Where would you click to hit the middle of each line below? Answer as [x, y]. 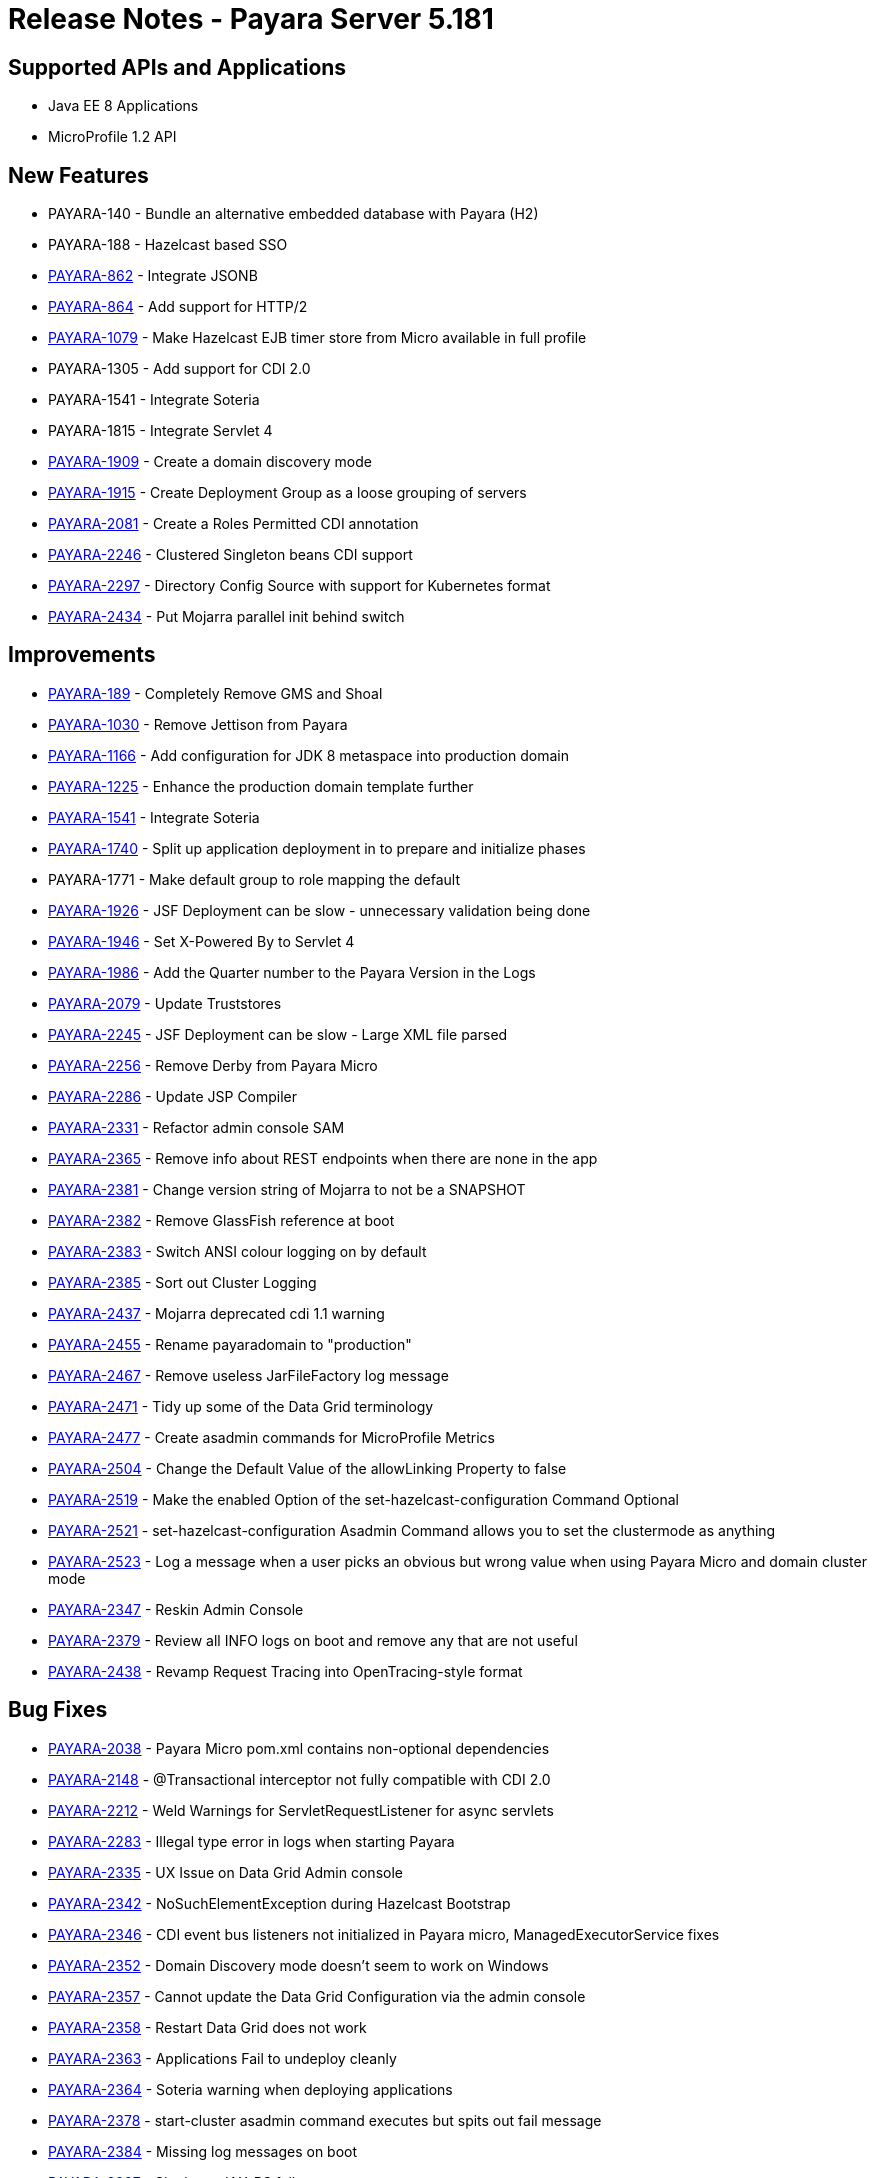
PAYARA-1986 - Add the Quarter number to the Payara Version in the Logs [292, 972]
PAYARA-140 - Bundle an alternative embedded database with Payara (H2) [293, 214]
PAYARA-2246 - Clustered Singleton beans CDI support [230, 555]
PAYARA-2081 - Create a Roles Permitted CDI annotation [233, 524]
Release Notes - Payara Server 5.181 [251, 19]
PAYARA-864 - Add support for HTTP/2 [178, 307]
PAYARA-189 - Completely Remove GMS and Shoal [215, 693]
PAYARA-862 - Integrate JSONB [153, 276]
